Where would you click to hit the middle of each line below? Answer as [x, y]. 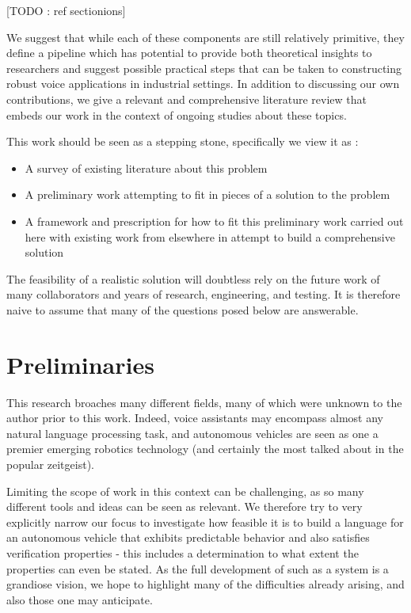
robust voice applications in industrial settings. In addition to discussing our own [203, 84]
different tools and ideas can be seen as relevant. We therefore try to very [185, 506]
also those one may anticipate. [80, 599]
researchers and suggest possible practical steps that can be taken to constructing [204, 68]
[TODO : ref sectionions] [66, 10]
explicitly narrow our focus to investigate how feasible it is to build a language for [205, 522]
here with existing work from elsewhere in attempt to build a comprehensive [210, 236]
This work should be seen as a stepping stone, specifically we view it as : [183, 141]
